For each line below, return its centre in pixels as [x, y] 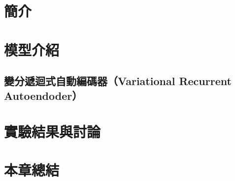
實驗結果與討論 [52, 132]
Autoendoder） [43, 95]
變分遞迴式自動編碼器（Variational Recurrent [118, 81]
